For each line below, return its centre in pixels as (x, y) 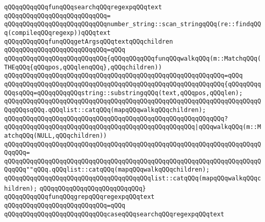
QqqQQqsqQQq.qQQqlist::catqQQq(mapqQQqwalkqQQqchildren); (105, 110)
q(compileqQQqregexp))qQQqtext (57, 33)
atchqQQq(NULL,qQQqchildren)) (56, 135)
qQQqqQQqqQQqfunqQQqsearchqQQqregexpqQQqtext (83, 7)
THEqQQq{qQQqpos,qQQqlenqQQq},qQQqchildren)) (83, 67)
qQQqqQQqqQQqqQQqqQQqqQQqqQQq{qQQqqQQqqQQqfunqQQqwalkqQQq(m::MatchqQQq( (133, 58)
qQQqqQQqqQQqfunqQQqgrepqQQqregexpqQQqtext (79, 197)
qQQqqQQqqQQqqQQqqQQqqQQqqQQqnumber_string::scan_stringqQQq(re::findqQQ (133, 24)
